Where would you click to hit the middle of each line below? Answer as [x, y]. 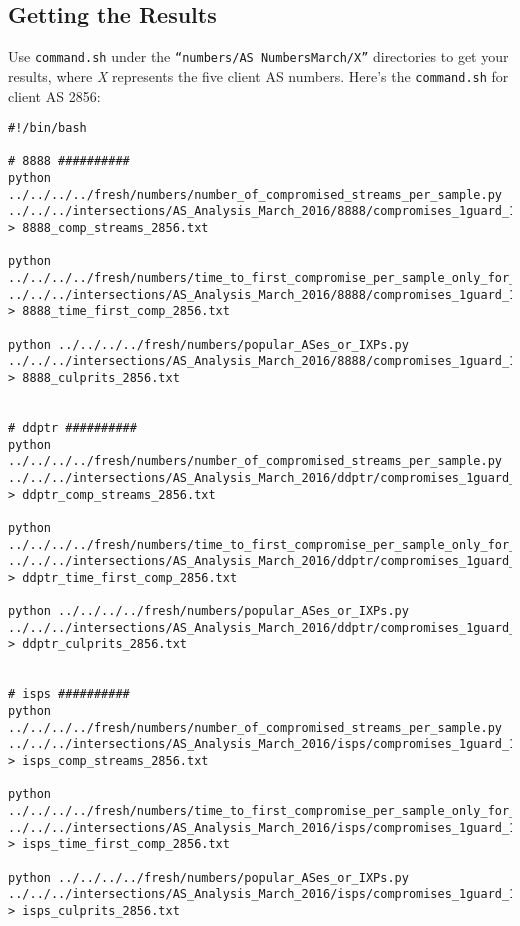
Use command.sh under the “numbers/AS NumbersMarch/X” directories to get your [258, 56]
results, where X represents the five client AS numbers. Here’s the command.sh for [258, 75]
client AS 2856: [54, 95]
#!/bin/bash [47, 128]
